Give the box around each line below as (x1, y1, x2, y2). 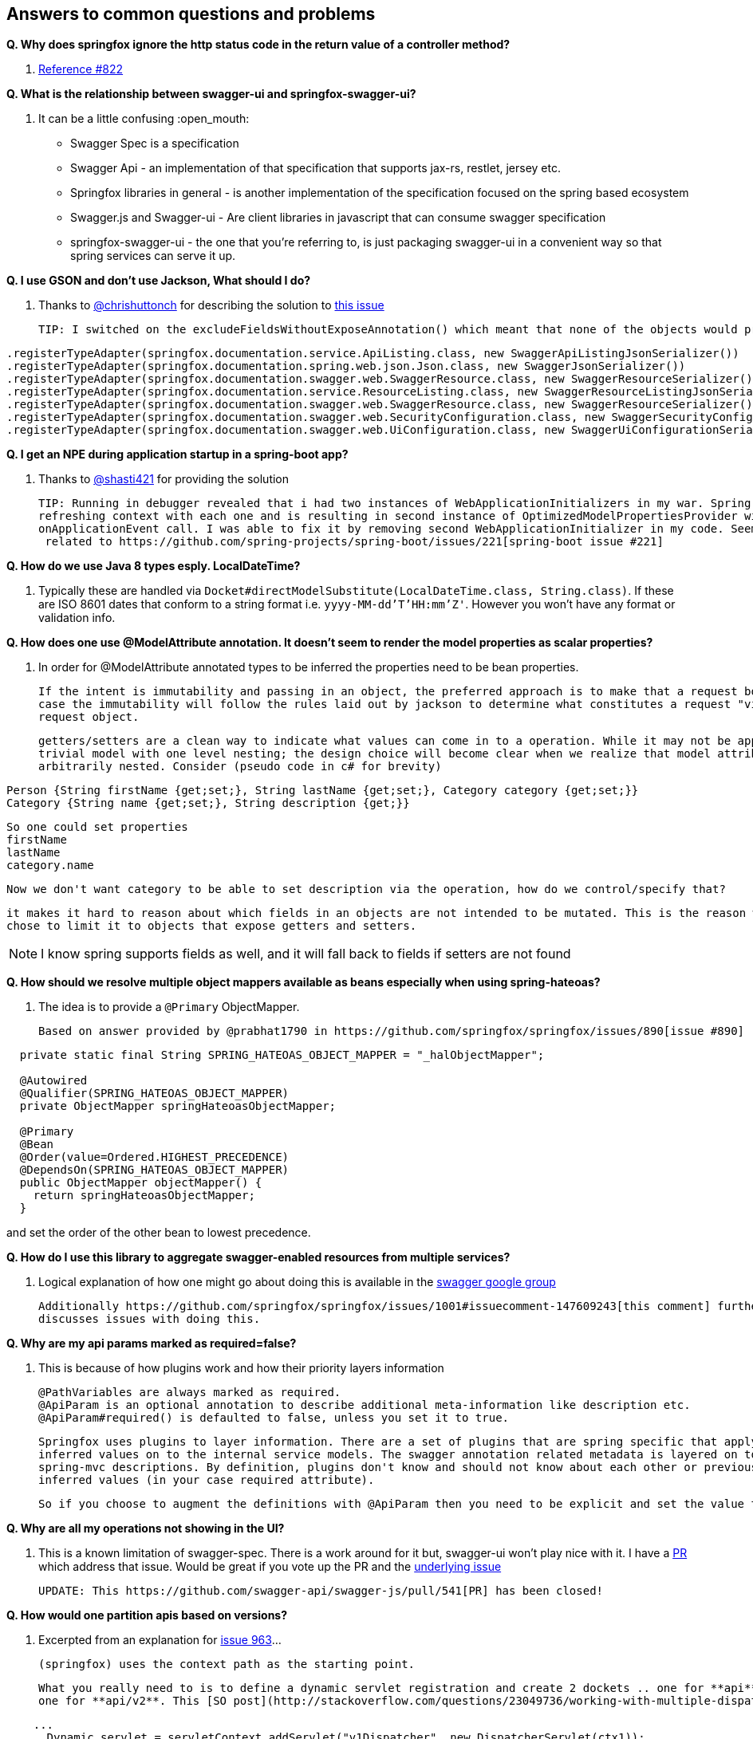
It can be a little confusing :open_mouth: (38, 112, 250, 126)
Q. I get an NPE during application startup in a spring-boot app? (6, 447, 349, 462)
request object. (38, 710, 140, 724)
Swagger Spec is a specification (70, 136, 239, 151)
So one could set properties (6, 820, 188, 834)
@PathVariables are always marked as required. (38, 1386, 341, 1399)
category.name (6, 859, 94, 872)
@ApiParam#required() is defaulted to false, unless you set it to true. (38, 1411, 510, 1425)
